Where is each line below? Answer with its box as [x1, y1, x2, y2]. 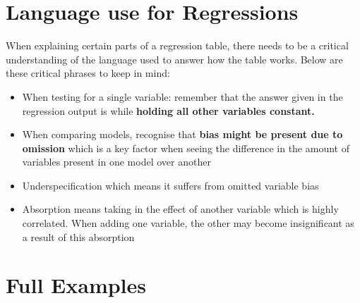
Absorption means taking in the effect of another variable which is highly [22, 202, 339, 216]
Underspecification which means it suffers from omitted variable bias [22, 178, 319, 192]
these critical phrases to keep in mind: [6, 66, 170, 80]
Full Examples [6, 271, 146, 299]
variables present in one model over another [22, 154, 211, 169]
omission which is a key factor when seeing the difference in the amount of [22, 140, 349, 155]
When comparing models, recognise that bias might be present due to [22, 127, 343, 142]
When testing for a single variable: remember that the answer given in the [22, 89, 343, 104]
